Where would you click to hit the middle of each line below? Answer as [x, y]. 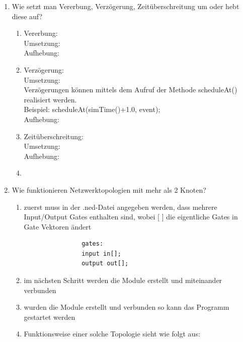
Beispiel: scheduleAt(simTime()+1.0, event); [92, 109]
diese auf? [27, 16]
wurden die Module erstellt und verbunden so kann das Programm [127, 307]
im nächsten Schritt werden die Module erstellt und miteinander [123, 280]
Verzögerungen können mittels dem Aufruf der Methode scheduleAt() [131, 90]
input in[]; [101, 253]
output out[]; [105, 264]
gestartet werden [50, 317]
